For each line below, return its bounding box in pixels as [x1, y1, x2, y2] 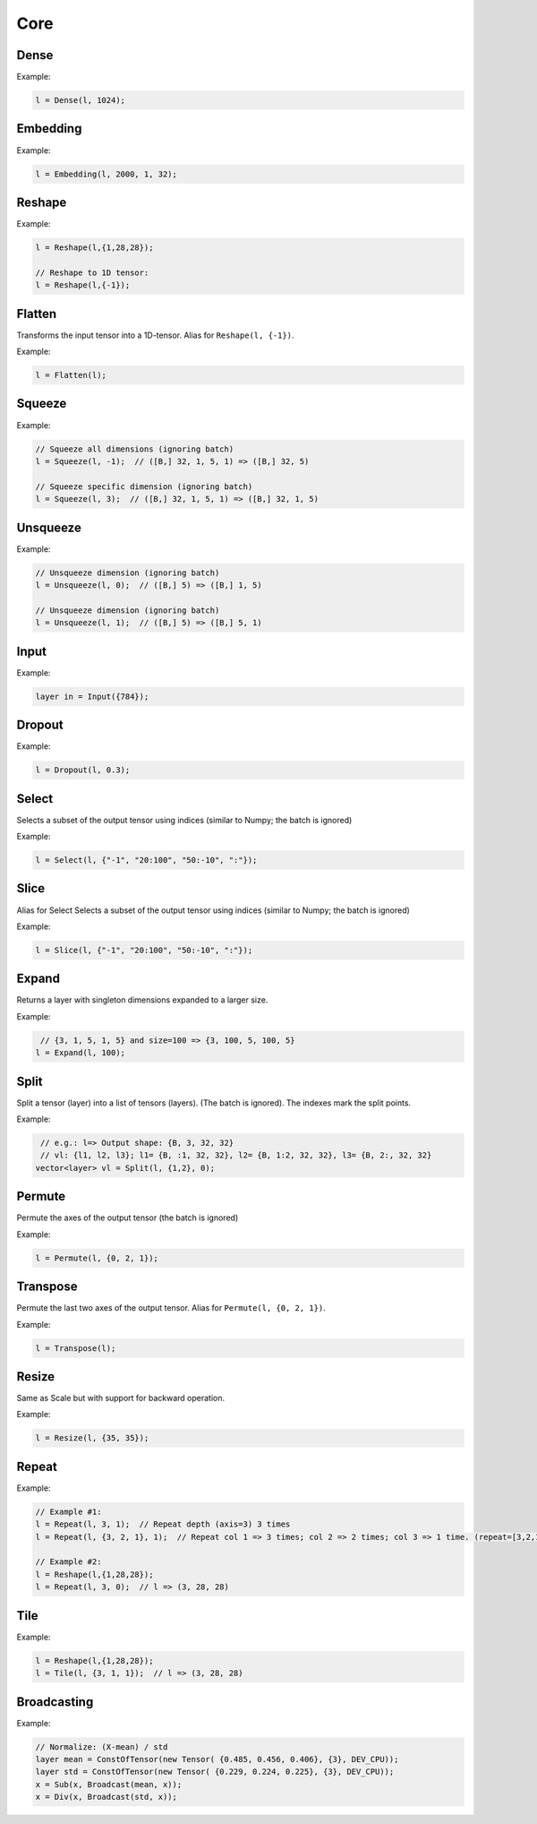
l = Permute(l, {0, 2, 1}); [35, 1252, 158, 1263]
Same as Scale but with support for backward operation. [16, 1393, 226, 1404]
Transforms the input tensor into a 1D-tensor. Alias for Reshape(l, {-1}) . [16, 330, 294, 340]
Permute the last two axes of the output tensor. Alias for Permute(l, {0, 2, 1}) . [16, 1303, 326, 1313]
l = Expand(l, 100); [35, 1048, 125, 1058]
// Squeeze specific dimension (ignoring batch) [35, 481, 253, 492]
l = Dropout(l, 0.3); [35, 765, 131, 775]
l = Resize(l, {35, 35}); [35, 1433, 149, 1443]
